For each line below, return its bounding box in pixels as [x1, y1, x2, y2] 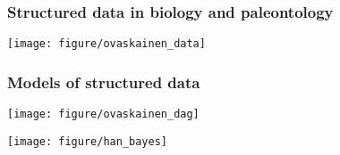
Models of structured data [7, 70, 200, 93]
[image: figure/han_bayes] [7, 135, 167, 148]
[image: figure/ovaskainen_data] [7, 37, 206, 51]
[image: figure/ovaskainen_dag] [7, 108, 200, 121]
